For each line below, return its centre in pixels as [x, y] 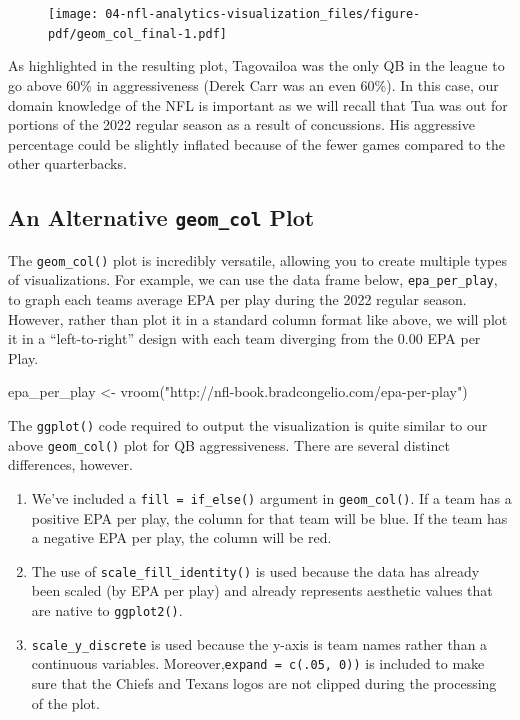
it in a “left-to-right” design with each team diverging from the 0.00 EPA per [244, 338]
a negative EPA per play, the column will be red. [181, 537]
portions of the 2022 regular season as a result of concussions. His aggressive [241, 124]
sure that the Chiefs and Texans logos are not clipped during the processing [264, 682]
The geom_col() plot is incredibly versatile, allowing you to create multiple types [257, 259]
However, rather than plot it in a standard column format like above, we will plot [258, 318]
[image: [73, 14]
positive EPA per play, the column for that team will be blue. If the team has [269, 517]
